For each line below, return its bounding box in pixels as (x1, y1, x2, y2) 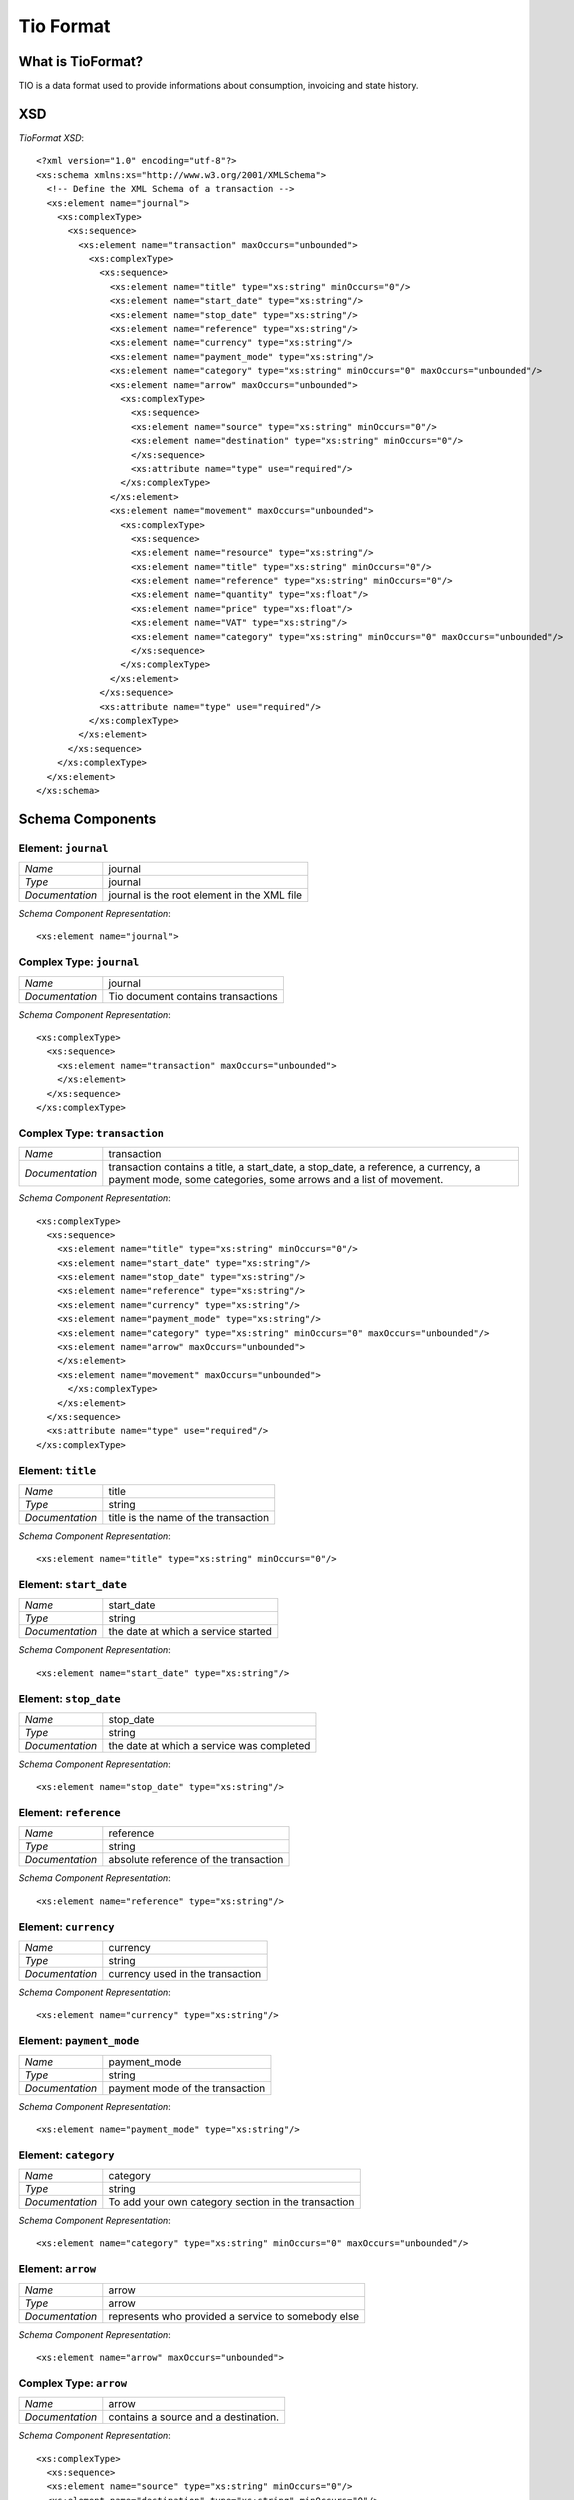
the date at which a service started (108, 1625, 272, 1639)
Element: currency (18, 1920, 115, 1934)
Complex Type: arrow (18, 2376, 127, 2390)
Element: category (18, 2148, 115, 2162)
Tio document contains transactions (108, 989, 279, 1003)
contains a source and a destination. (108, 2410, 280, 2424)
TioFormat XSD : (18, 131, 85, 144)
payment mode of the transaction (108, 2081, 266, 2095)
